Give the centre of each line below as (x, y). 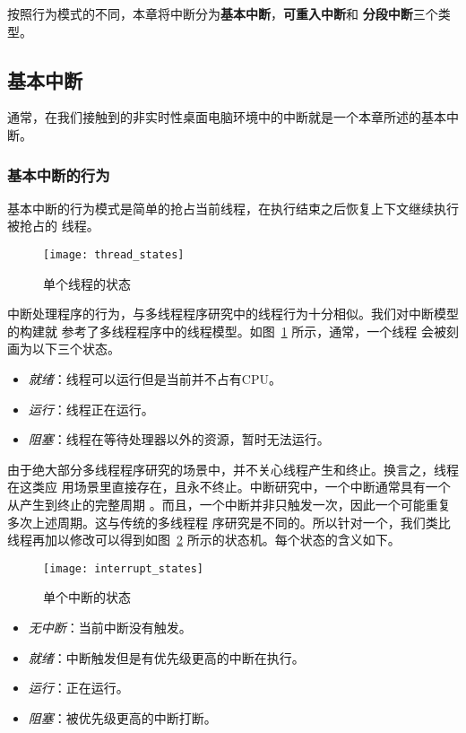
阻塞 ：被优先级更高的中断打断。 (122, 717)
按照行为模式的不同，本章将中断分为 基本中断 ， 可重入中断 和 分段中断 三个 (223, 13)
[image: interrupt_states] (123, 568)
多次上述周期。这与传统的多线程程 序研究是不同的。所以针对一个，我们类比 (229, 522)
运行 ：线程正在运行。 (91, 409)
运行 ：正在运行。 (78, 688)
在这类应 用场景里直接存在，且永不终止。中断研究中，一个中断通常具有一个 (229, 487)
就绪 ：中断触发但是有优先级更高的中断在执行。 (166, 657)
